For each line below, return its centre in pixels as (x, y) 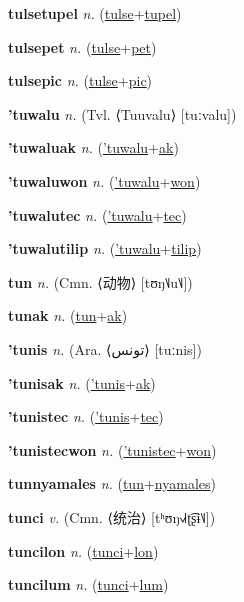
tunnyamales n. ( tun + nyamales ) (112, 483)
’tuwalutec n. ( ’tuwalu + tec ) (97, 214)
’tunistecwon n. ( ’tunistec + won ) (112, 449)
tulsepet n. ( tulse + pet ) (82, 46)
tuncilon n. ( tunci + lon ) (83, 550)
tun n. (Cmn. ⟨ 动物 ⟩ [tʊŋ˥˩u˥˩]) (100, 281)
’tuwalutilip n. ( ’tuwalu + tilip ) (105, 248)
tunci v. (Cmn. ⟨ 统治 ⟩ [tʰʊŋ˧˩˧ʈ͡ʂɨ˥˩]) (112, 516)
